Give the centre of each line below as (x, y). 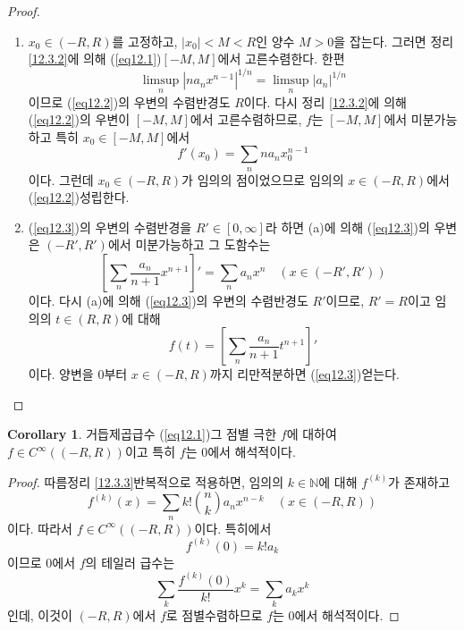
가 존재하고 (419, 481)
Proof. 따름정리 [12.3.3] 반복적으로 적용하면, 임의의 (146, 481)
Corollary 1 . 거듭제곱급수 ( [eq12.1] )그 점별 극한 (142, 434)
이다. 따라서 (40, 528)
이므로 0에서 (42, 562)
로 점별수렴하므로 (214, 615)
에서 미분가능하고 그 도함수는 (189, 244)
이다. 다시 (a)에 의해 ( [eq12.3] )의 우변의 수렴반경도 (168, 301)
